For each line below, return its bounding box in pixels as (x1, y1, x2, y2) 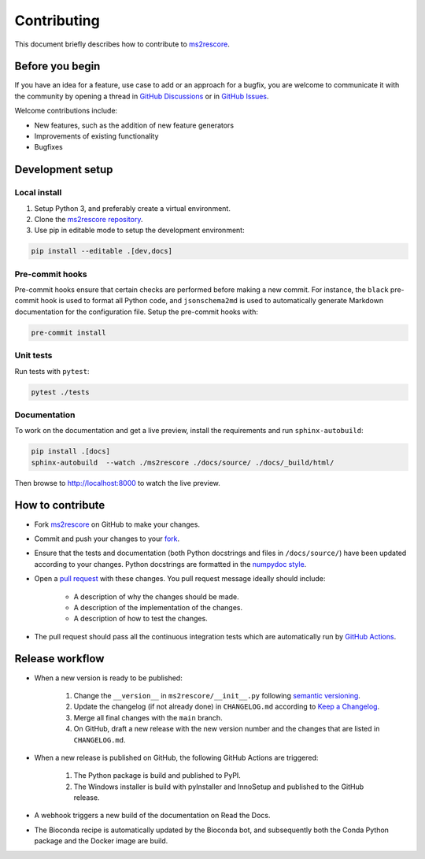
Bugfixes (34, 143, 63, 152)
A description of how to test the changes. (73, 614, 208, 624)
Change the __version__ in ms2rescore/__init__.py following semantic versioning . (73, 691, 361, 700)
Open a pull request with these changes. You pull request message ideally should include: (34, 574, 326, 583)
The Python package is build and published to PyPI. (73, 771, 242, 780)
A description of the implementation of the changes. (73, 602, 243, 612)
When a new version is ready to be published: (34, 673, 183, 683)
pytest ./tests (31, 387, 90, 397)
